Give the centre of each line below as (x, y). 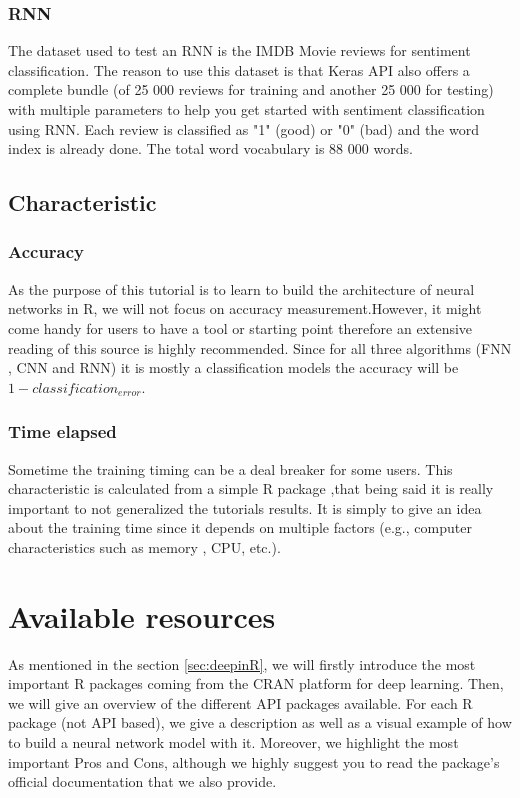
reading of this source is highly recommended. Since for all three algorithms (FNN (260, 347)
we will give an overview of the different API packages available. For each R (240, 702)
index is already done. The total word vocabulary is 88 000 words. (210, 148)
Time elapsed (62, 431)
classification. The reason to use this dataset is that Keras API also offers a (239, 69)
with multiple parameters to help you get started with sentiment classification (246, 109)
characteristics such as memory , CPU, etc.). (144, 546)
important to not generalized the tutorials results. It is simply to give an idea (245, 507)
